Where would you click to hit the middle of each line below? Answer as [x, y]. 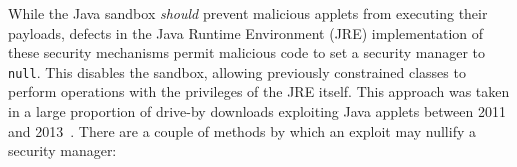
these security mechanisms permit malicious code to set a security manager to [246, 52]
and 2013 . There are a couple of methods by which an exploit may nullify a [242, 130]
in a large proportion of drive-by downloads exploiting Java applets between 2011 [257, 111]
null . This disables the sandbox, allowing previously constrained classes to [237, 71]
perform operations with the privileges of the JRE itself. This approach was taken [259, 91]
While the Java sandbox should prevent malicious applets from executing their [248, 13]
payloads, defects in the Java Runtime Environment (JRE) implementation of [246, 32]
